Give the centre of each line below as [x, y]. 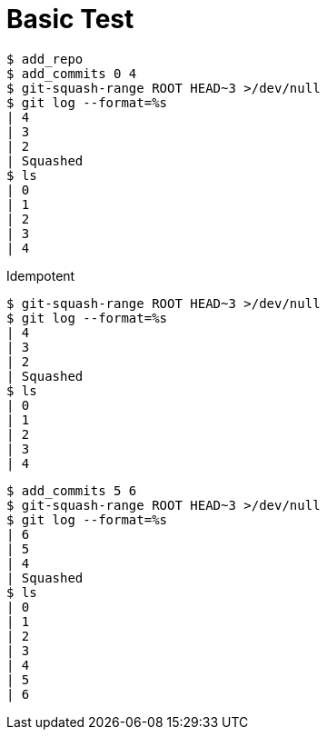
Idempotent [41, 275]
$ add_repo [45, 59]
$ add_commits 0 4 [72, 73]
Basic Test [70, 19]
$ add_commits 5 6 [72, 490]
